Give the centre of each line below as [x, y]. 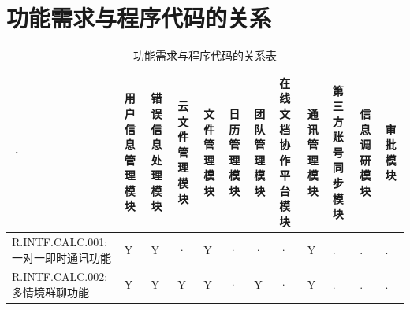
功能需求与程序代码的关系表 [205, 55]
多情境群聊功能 [50, 292]
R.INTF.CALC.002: [60, 277]
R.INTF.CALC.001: [60, 241]
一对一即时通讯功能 [61, 257]
